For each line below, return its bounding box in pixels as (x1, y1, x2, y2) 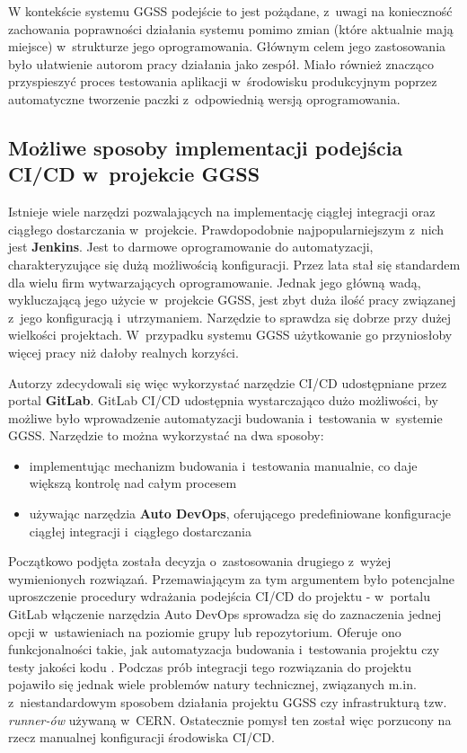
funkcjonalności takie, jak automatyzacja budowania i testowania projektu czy (8, 640, 440, 659)
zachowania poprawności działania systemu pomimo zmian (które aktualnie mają (8, 19, 454, 38)
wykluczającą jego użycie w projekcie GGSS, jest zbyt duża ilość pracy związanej (8, 290, 456, 309)
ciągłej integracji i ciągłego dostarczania (29, 521, 251, 540)
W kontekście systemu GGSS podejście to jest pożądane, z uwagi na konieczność (8, 2, 453, 20)
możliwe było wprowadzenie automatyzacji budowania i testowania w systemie (8, 408, 443, 427)
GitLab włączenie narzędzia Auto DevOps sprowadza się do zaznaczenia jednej (8, 605, 442, 624)
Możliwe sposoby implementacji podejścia (8, 133, 403, 161)
